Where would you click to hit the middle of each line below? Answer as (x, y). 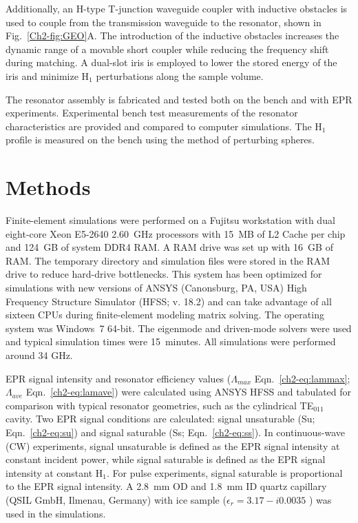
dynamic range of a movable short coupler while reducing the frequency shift (167, 49)
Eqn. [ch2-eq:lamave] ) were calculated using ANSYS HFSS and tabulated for (189, 392)
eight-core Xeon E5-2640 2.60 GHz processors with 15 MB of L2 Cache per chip (176, 233)
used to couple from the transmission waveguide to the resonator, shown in (164, 22)
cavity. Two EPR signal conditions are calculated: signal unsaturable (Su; (160, 419)
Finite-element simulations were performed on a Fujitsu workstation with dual (170, 220)
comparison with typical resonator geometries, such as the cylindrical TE (160, 405)
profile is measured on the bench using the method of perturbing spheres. (160, 140)
